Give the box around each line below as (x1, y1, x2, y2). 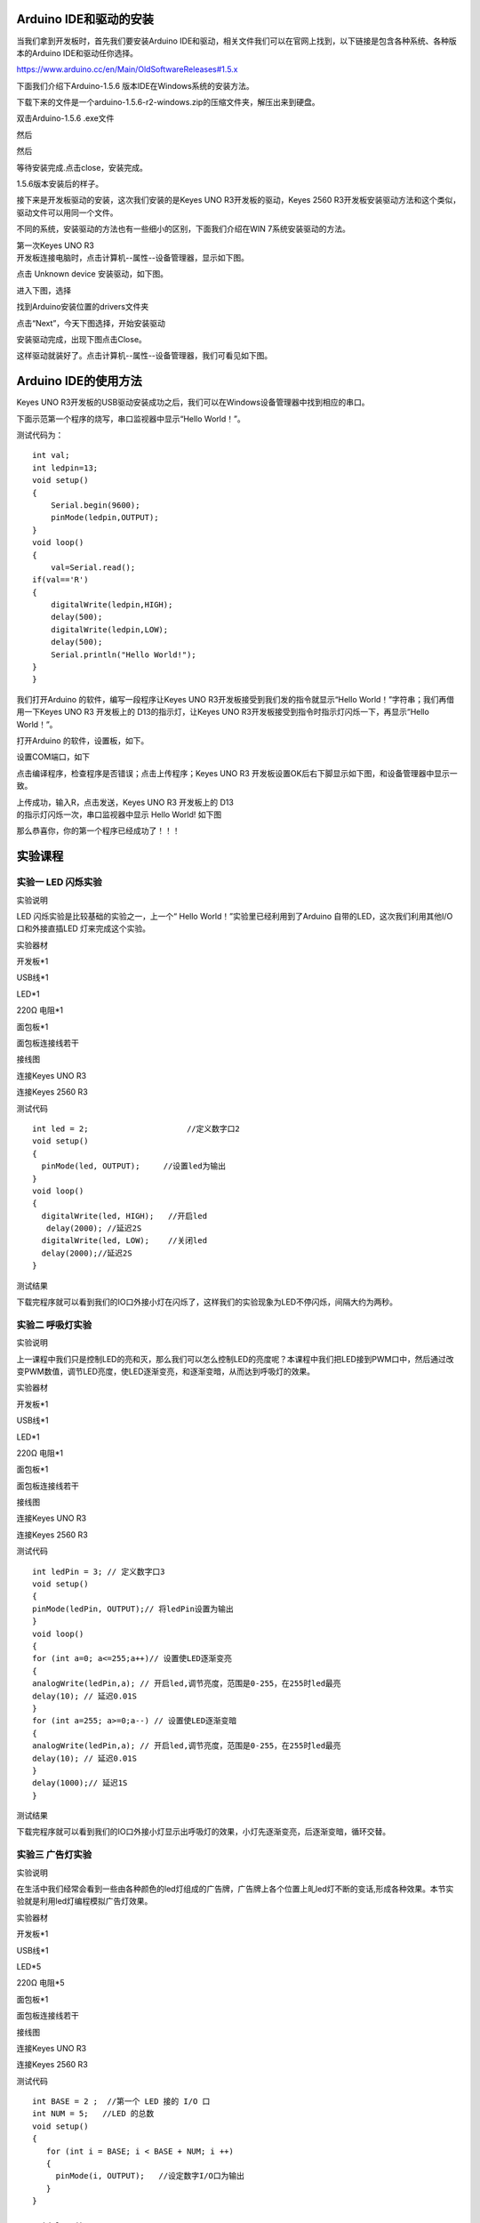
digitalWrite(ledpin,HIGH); (50, 600, 173, 610)
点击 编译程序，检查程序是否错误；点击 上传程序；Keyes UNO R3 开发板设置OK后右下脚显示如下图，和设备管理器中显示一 (16, 767, 458, 778)
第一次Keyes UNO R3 (16, 240, 95, 251)
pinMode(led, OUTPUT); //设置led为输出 (41, 1161, 227, 1171)
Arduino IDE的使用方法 (16, 373, 142, 389)
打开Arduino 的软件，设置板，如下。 (16, 735, 149, 746)
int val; (32, 450, 70, 461)
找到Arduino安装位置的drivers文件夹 (16, 301, 149, 312)
